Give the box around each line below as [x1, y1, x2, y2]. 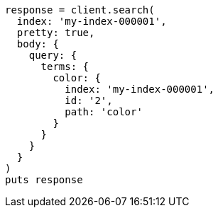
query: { [28, 50, 77, 61]
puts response [5, 174, 83, 185]
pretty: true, [16, 27, 95, 38]
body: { [16, 38, 59, 50]
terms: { [40, 61, 89, 72]
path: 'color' [65, 106, 143, 117]
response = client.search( [5, 4, 155, 16]
